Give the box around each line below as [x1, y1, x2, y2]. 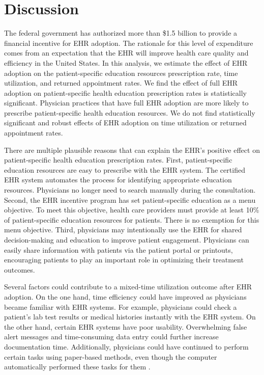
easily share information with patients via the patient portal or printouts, [4, 244, 233, 255]
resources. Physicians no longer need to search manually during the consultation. [4, 184, 256, 195]
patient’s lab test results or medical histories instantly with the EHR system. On [4, 311, 256, 322]
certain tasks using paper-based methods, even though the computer [4, 351, 217, 362]
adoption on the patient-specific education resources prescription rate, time [4, 67, 238, 78]
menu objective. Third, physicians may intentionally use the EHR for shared [4, 224, 242, 235]
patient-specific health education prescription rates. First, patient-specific [4, 154, 232, 165]
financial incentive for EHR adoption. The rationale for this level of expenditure [4, 37, 253, 48]
